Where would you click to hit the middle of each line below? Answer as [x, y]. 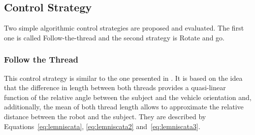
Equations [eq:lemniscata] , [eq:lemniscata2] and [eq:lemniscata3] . [102, 126]
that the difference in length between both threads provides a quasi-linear [115, 87]
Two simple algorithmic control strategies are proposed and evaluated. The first [124, 28]
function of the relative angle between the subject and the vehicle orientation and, [128, 97]
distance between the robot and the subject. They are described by [105, 116]
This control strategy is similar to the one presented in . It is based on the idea [123, 78]
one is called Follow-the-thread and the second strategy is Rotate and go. [114, 37]
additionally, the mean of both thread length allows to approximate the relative [124, 107]
